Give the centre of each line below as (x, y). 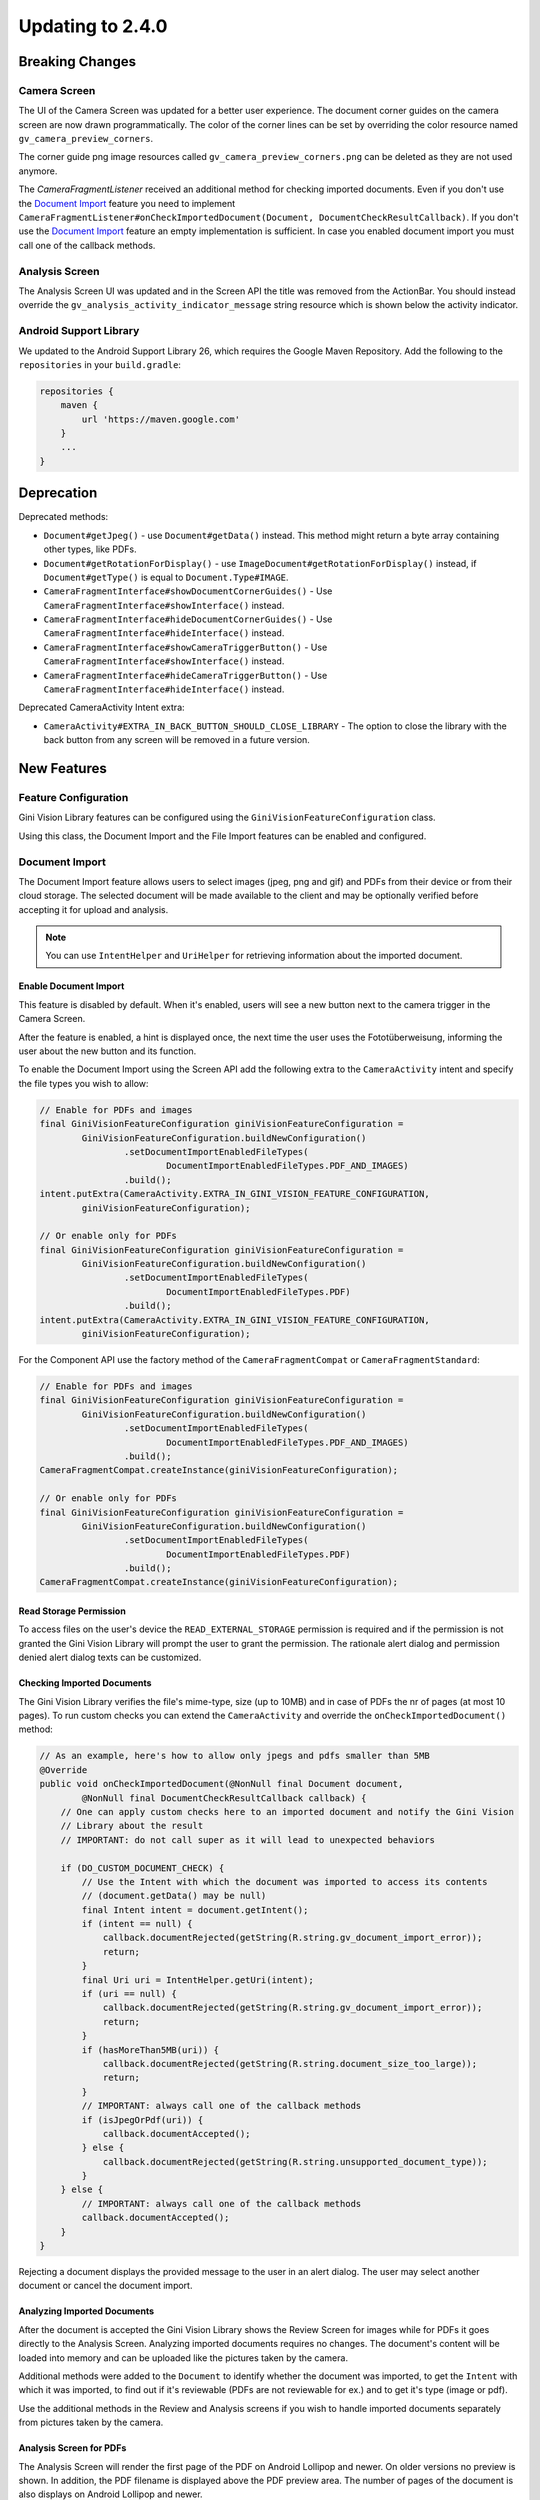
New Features (62, 768)
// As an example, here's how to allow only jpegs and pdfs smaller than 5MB (234, 1756)
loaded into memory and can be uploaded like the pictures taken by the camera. (183, 2357)
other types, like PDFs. (90, 549)
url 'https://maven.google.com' (160, 419)
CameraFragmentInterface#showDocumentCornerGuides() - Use (188, 591)
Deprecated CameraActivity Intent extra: (101, 707)
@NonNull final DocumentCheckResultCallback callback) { (224, 1798)
